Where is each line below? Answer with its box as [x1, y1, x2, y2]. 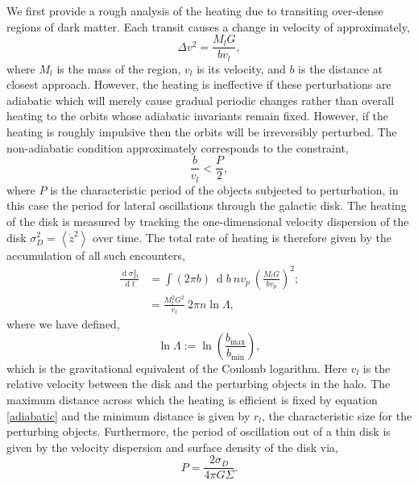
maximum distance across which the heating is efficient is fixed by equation [6, 391, 378, 408]
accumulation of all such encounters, [6, 246, 185, 263]
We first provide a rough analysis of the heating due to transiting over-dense [6, 2, 383, 19]
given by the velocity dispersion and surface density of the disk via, [6, 438, 338, 455]
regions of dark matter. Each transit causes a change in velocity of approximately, [6, 18, 410, 35]
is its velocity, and [197, 60, 286, 77]
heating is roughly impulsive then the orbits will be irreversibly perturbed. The [6, 123, 397, 140]
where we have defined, [6, 316, 120, 332]
